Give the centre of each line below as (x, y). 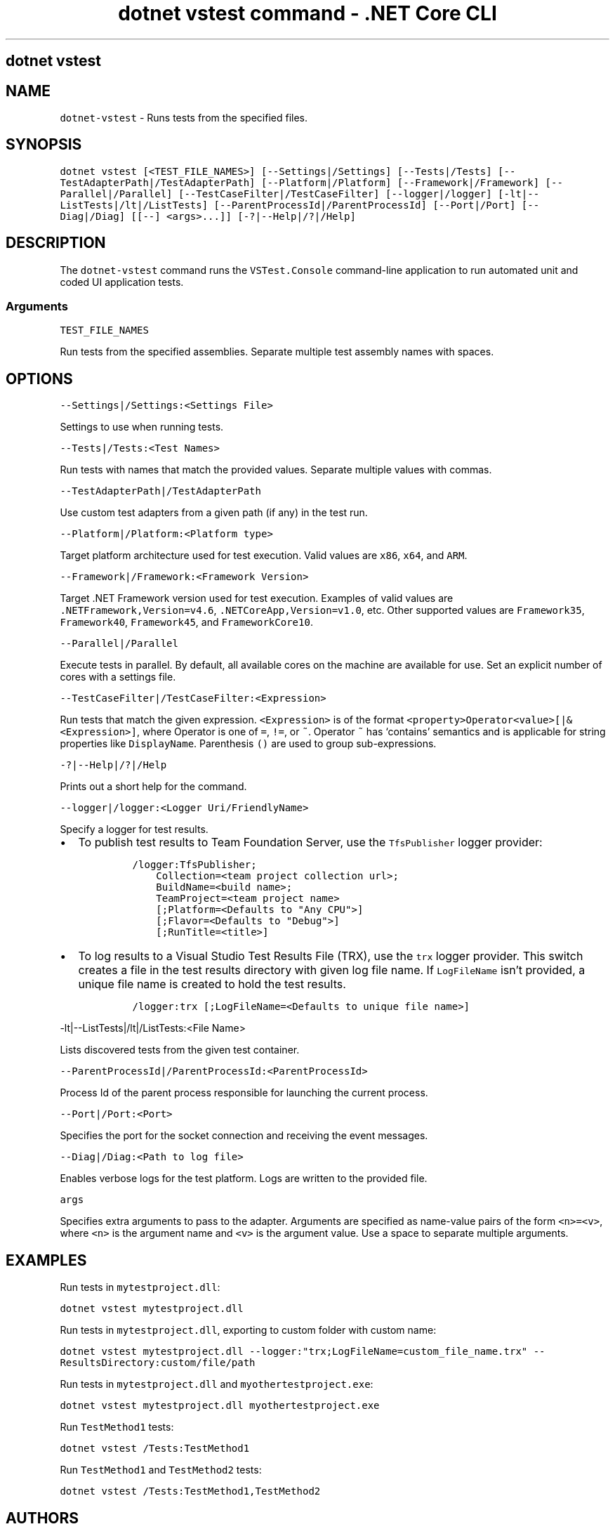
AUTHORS (42, 1518)
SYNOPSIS (44, 145)
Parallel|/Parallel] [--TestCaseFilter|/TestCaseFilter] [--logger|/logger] (276, 193)
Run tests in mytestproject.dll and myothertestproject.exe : (217, 1384)
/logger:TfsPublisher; (194, 865)
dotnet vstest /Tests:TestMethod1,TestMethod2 (190, 1491)
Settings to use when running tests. (142, 427)
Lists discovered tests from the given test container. (180, 1050)
